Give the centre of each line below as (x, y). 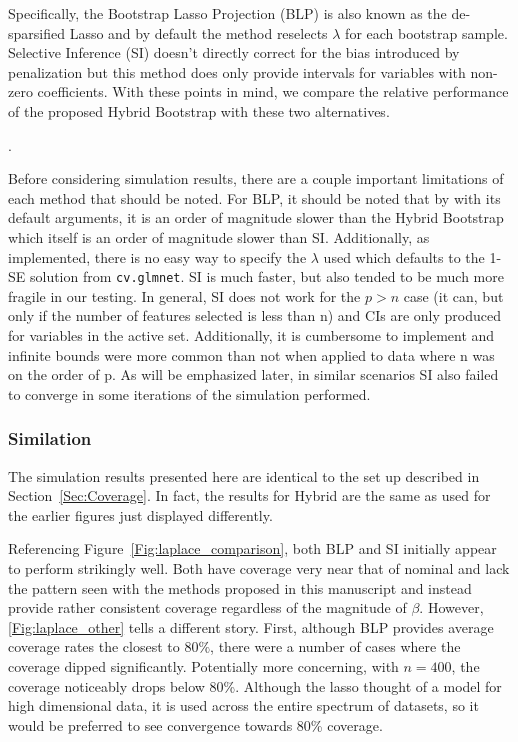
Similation (50, 438)
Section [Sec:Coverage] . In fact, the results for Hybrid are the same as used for (249, 495)
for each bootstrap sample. (426, 32)
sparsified (36, 32)
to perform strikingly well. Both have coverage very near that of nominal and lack (259, 567)
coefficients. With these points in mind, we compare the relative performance (273, 91)
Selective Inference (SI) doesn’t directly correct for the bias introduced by (234, 52)
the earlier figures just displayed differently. (140, 514)
